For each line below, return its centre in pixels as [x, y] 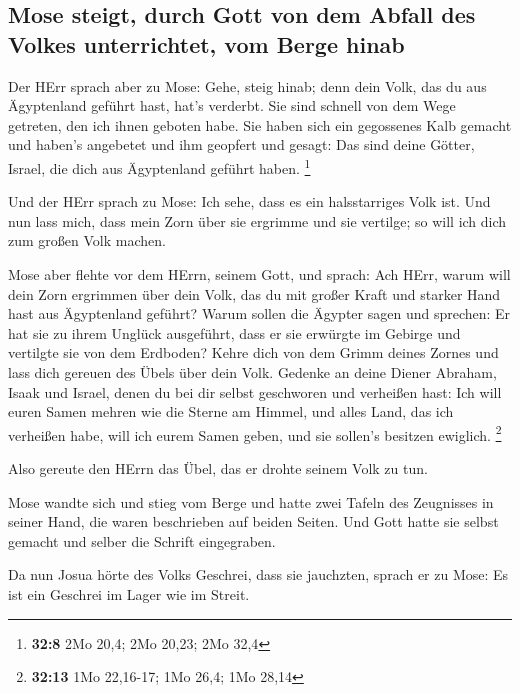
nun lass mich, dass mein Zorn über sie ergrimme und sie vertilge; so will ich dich [257, 220]
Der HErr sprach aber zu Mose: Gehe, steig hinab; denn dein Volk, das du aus [247, 85]
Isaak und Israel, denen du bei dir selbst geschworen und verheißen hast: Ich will [255, 391]
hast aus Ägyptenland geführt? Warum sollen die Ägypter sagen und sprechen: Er [259, 313]
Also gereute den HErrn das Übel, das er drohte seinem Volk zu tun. [218, 468]
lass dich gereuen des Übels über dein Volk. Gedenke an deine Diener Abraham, [252, 371]
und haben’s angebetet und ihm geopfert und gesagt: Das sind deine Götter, [241, 144]
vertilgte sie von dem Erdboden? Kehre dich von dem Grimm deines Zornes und [253, 352]
